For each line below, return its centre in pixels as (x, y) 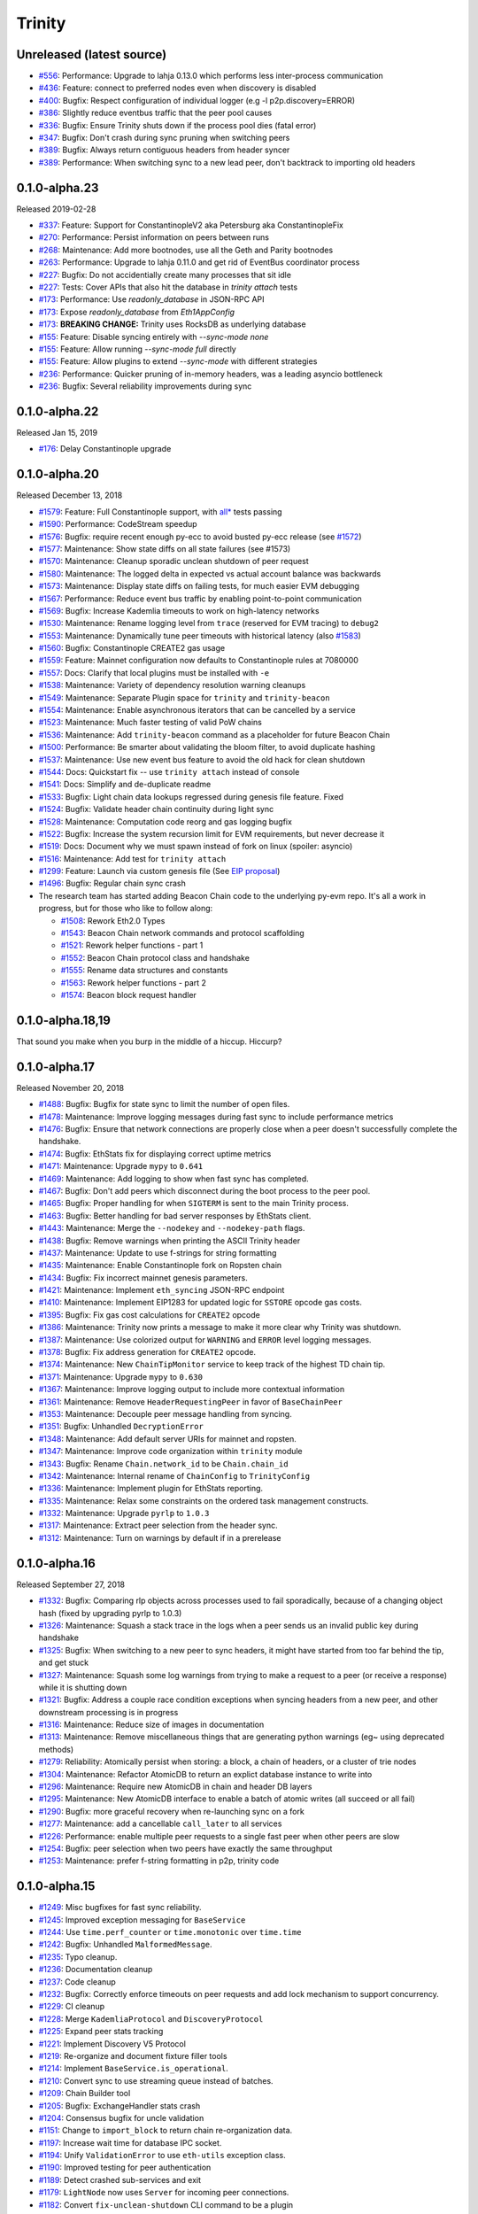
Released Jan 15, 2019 (57, 433)
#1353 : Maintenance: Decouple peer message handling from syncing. (165, 1413)
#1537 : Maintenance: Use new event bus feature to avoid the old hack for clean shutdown (202, 759)
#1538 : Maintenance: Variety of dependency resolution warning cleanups (172, 685)
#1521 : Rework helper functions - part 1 (132, 945)
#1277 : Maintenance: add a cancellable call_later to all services (160, 1823)
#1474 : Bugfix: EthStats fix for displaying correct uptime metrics (155, 1153)
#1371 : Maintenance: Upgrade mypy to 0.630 (121, 1376)
